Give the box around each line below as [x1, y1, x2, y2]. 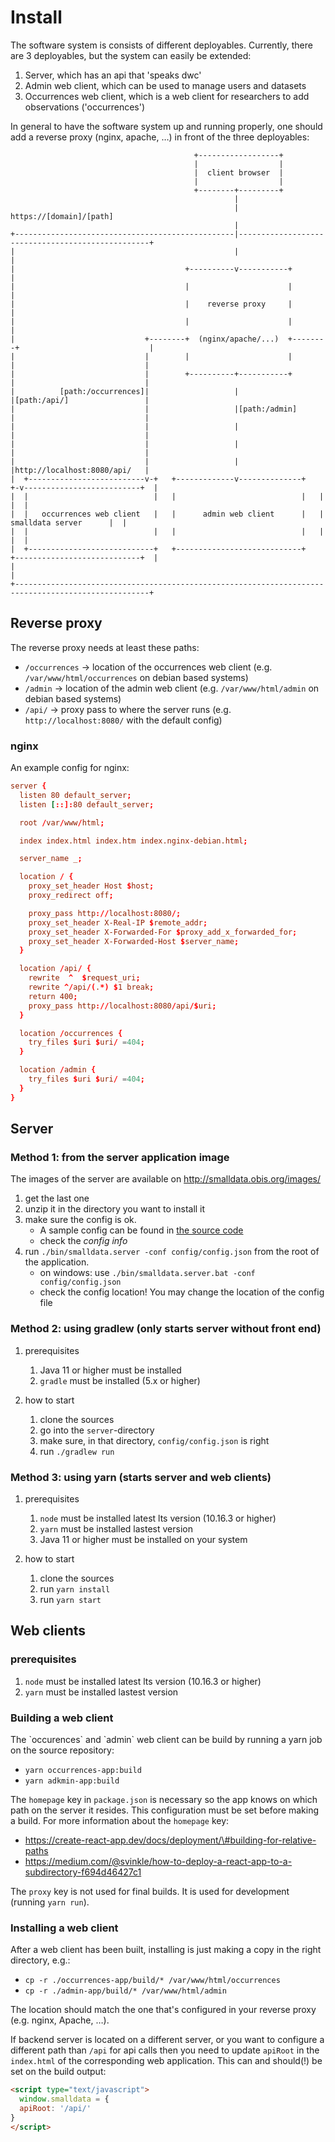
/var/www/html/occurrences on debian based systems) [24, 671, 249, 683]
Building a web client [10, 1711, 114, 1725]
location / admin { [19, 1065, 97, 1075]
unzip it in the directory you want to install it [24, 1203, 206, 1215]
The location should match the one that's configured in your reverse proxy [10, 2004, 317, 2016]
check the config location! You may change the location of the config [39, 1286, 325, 1298]
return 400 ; [28, 991, 78, 1001]
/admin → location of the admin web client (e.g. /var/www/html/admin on [24, 682, 320, 694]
